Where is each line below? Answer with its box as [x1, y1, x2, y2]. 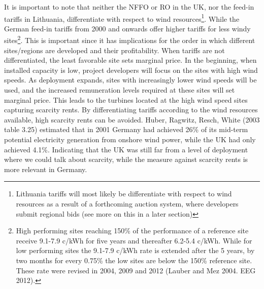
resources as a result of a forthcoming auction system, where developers [16, 198, 239, 209]
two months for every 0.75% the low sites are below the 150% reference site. [16, 255, 252, 265]
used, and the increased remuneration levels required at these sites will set [4, 85, 235, 95]
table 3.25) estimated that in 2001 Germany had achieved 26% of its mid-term [4, 124, 248, 135]
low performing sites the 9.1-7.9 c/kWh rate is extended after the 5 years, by [16, 245, 255, 256]
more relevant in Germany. [4, 163, 87, 174]
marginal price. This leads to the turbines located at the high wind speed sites [4, 94, 248, 105]
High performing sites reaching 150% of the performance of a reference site [16, 225, 249, 236]
